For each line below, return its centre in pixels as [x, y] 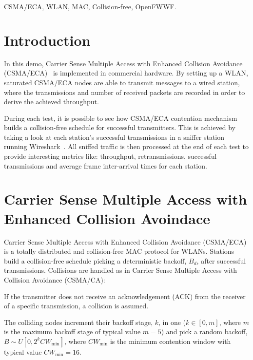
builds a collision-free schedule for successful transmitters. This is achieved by [120, 127]
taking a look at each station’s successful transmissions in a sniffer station [114, 137]
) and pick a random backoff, [204, 332]
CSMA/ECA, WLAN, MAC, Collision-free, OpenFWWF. [90, 6]
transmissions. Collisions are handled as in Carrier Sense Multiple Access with [121, 270]
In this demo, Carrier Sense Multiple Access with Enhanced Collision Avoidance [123, 63]
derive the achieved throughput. [51, 102]
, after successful [221, 260]
